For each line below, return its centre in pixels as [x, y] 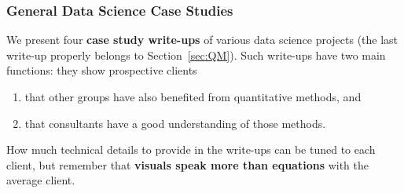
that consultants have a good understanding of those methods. [175, 123]
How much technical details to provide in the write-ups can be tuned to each [191, 149]
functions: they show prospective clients [102, 70]
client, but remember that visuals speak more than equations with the [188, 164]
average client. [41, 180]
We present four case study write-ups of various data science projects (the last [202, 40]
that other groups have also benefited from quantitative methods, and [193, 96]
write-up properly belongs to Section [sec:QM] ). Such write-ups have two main [196, 55]
